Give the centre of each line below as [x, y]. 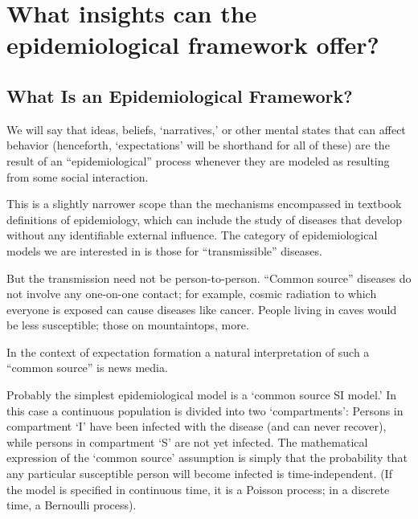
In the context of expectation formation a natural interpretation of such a [188, 351]
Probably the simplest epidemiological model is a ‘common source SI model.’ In [202, 395]
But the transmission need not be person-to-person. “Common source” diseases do [209, 278]
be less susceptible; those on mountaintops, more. [128, 325]
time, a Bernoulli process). [72, 505]
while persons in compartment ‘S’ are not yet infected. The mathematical [187, 441]
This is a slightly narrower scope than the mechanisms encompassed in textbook [204, 204]
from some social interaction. [78, 176]
